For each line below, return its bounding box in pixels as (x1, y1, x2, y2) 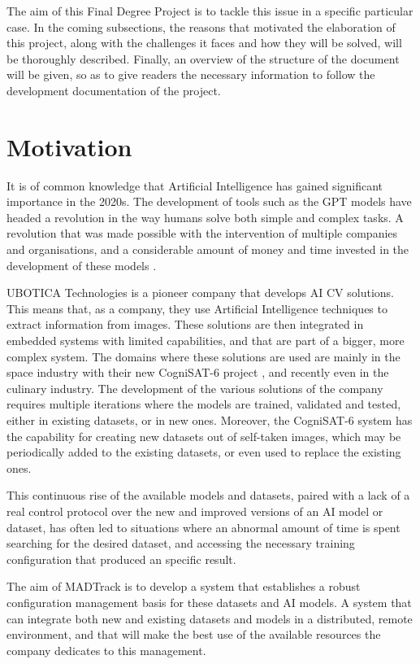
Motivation (6, 129, 132, 163)
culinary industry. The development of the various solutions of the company (6, 379, 383, 396)
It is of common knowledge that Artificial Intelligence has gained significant (6, 177, 383, 194)
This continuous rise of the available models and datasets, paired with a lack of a (6, 487, 410, 504)
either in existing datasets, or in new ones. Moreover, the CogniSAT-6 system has (6, 412, 413, 428)
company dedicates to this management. (6, 641, 206, 658)
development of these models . (6, 256, 157, 273)
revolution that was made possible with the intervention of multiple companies (6, 225, 398, 242)
